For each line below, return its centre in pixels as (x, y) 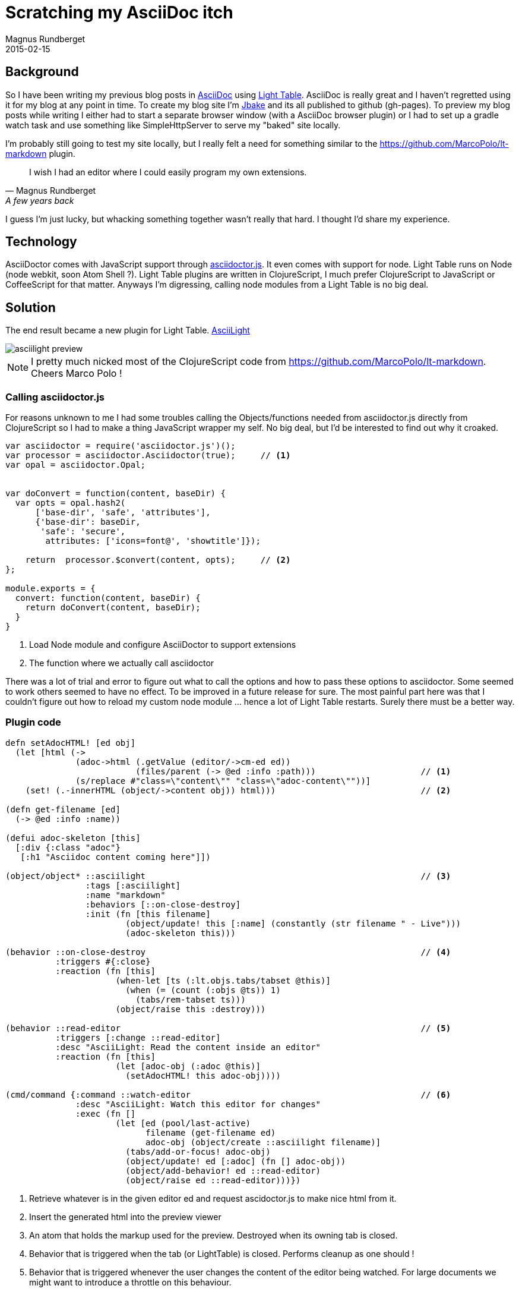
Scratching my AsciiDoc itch (119, 12)
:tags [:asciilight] (133, 885)
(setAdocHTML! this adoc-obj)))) (203, 1075)
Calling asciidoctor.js (55, 397)
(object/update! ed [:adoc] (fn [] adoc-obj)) (236, 1161)
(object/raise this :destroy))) (191, 1009)
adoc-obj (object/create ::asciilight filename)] (263, 1142)
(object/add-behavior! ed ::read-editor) (223, 1170)
